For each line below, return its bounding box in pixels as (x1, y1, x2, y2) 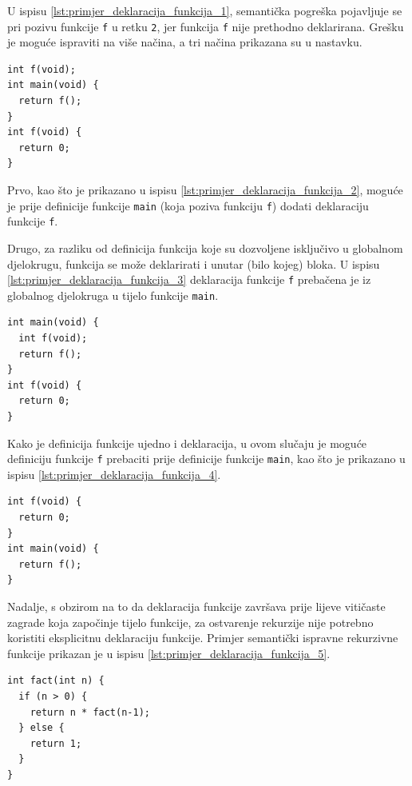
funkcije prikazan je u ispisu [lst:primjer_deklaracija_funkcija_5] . (7, 644, 331, 661)
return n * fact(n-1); (30, 706, 150, 718)
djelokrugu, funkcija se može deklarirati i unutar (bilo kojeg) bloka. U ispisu (7, 255, 380, 272)
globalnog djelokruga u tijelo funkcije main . (7, 286, 219, 303)
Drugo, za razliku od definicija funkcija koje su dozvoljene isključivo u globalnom (7, 239, 403, 256)
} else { (18, 722, 65, 734)
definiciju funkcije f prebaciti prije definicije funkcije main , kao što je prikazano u (7, 450, 406, 467)
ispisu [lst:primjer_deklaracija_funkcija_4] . (7, 465, 221, 482)
